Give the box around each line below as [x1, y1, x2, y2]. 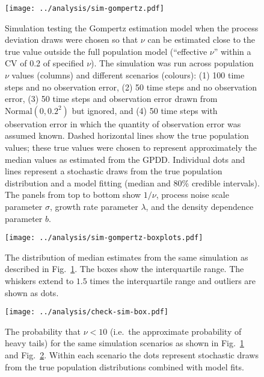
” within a [213, 45, 251, 57]
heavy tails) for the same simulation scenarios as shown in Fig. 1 [5, 337, 244, 349]
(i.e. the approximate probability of [109, 325, 242, 337]
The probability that [5, 325, 81, 337]
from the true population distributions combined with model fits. [5, 360, 244, 373]
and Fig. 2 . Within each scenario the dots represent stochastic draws [5, 349, 259, 361]
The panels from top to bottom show [5, 188, 141, 201]
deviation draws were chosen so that [5, 33, 138, 46]
